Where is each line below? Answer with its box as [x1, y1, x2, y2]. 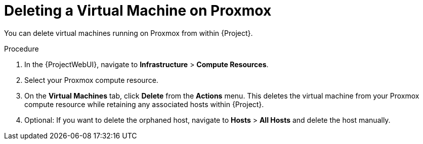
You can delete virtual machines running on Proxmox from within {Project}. [4, 28, 253, 37]
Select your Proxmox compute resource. [24, 75, 158, 84]
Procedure [4, 44, 39, 53]
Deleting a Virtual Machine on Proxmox [4, 2, 272, 19]
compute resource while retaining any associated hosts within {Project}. [24, 100, 264, 109]
